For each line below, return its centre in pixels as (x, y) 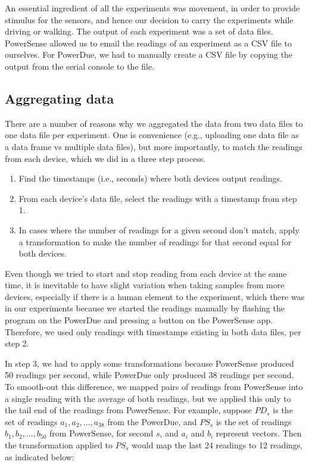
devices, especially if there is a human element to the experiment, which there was (155, 296)
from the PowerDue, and (152, 421)
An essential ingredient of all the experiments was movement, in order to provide (152, 8)
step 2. (17, 343)
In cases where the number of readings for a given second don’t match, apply (159, 230)
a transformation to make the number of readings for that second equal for (155, 241)
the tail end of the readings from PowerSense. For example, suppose (129, 410)
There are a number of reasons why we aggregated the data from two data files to (154, 123)
